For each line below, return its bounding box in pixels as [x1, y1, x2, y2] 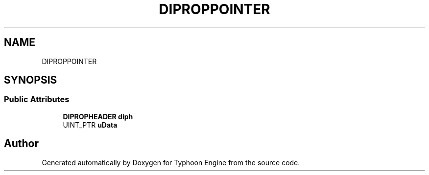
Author [4, 137, 39, 150]
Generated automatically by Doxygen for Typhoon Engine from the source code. [42, 158, 300, 167]
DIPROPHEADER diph [63, 112, 133, 121]
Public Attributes [4, 94, 70, 105]
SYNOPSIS [4, 74, 57, 87]
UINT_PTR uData [63, 120, 118, 129]
